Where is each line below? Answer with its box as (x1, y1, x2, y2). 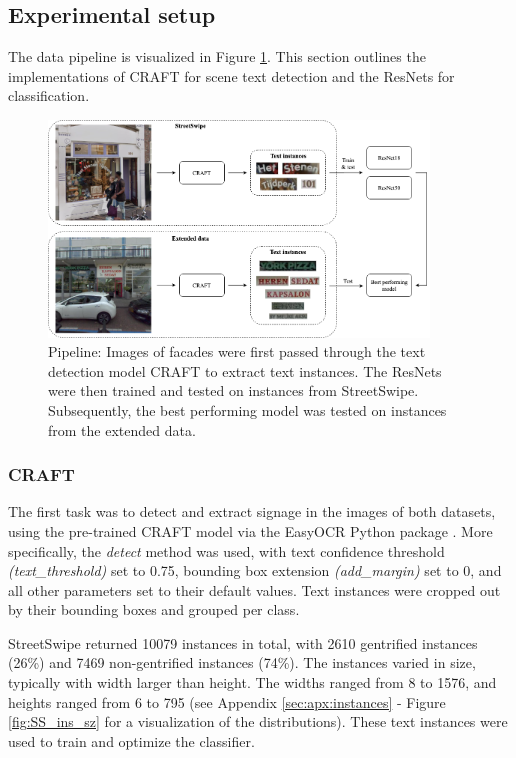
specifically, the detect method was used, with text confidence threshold (8, 540, 445, 561)
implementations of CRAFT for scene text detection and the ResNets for (8, 65, 455, 86)
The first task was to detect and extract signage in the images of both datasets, (8, 501, 496, 522)
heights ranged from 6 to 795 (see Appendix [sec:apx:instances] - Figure (8, 691, 446, 712)
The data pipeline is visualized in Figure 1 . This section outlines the (8, 46, 426, 67)
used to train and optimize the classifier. (8, 730, 255, 751)
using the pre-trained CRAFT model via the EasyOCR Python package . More (8, 520, 493, 541)
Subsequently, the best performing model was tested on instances (48, 399, 447, 420)
